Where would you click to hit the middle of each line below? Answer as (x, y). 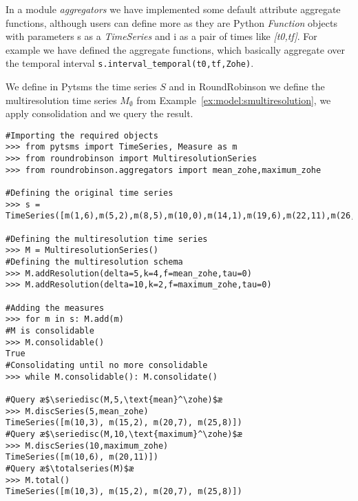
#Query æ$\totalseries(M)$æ (70, 468)
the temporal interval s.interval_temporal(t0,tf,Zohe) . (130, 63)
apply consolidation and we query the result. (99, 113)
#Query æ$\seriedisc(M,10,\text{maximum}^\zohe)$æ (124, 434)
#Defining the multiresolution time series (107, 239)
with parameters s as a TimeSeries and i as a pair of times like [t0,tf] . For (161, 36)
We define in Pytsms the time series (81, 86)
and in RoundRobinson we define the (247, 86)
